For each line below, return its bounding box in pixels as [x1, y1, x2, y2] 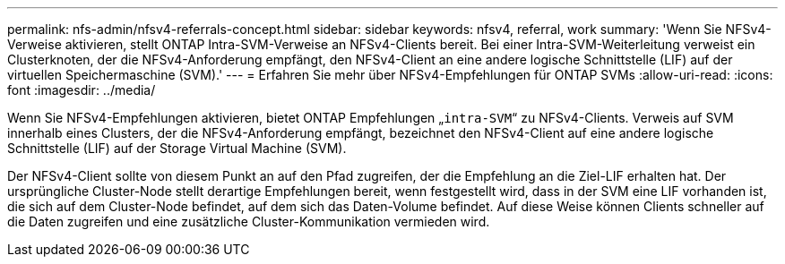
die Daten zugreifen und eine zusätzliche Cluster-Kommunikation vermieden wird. [7, 214, 490, 229]
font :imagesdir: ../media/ [7, 82, 156, 98]
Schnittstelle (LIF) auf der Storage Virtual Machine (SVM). [7, 141, 347, 156]
